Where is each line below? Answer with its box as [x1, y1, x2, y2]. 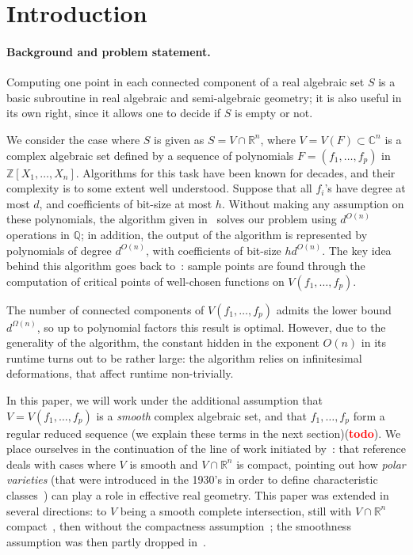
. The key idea [322, 241, 392, 258]
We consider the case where [6, 131, 140, 147]
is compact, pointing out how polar [236, 455, 406, 472]
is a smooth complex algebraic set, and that [96, 407, 308, 424]
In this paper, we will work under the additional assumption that [6, 392, 323, 409]
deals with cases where [6, 455, 116, 472]
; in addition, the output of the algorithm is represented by [80, 226, 368, 242]
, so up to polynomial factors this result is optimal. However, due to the [36, 318, 386, 335]
